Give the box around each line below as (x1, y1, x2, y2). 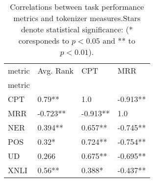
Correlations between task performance (10, 1, 144, 12)
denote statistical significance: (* (21, 24, 133, 35)
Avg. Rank (37, 65, 74, 76)
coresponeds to (18, 35, 69, 46)
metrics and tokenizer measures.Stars (13, 12, 141, 24)
